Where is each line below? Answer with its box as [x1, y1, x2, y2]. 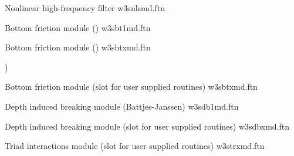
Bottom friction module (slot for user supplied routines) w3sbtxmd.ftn [5, 80, 258, 93]
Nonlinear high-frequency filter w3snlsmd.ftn [5, 2, 165, 13]
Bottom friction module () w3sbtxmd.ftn [5, 41, 151, 53]
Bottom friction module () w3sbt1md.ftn [5, 21, 151, 33]
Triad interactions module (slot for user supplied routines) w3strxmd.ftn [5, 140, 265, 152]
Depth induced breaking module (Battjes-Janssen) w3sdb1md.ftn [5, 100, 239, 112]
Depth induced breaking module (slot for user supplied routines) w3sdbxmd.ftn [5, 120, 289, 132]
